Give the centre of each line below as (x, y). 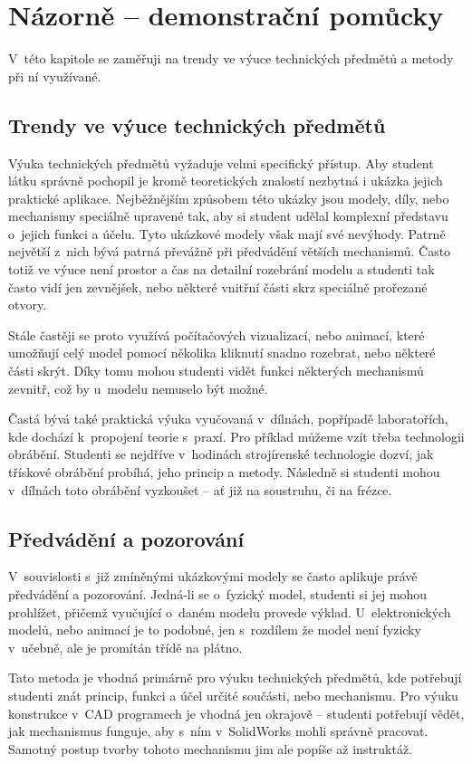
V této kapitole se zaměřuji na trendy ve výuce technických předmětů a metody (231, 58)
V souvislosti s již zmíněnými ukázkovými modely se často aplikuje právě (213, 576)
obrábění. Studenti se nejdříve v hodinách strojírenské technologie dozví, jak (221, 454)
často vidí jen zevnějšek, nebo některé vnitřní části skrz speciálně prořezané (218, 286)
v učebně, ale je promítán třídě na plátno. (125, 647)
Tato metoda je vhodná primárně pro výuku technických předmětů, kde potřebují (235, 678)
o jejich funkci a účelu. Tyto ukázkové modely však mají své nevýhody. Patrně (227, 233)
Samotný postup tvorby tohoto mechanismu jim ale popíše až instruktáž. (211, 748)
